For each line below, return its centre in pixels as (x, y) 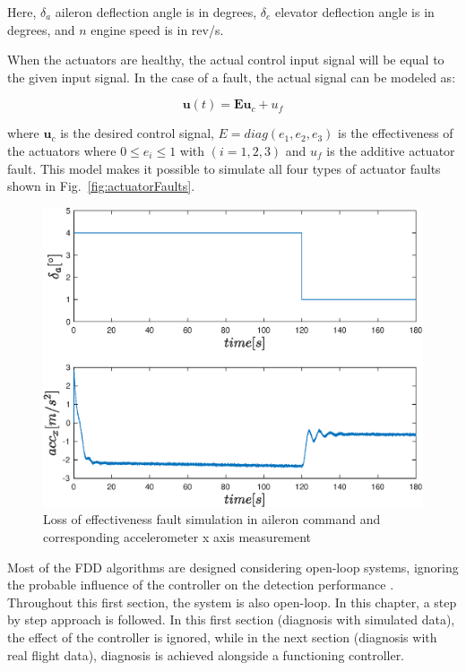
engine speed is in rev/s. (157, 29)
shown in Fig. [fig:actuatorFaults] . (101, 186)
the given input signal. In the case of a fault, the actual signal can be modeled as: (232, 77)
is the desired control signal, (137, 133)
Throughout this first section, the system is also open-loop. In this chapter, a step (232, 602)
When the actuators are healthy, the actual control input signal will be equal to (226, 60)
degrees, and (41, 29)
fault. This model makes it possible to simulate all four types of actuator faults (224, 168)
